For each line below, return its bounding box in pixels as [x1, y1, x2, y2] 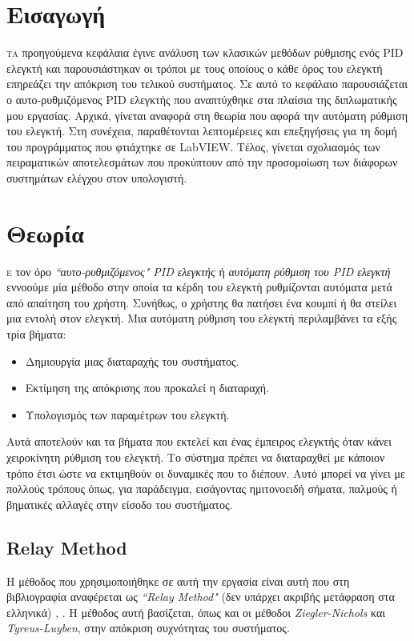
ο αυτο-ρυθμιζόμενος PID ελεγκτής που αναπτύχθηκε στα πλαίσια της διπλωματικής [6, 90, 397, 107]
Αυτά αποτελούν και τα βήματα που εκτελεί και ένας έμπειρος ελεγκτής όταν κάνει [6, 433, 392, 450]
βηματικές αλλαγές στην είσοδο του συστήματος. [6, 495, 233, 512]
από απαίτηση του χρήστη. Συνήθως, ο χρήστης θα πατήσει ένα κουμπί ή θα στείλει [6, 294, 397, 310]
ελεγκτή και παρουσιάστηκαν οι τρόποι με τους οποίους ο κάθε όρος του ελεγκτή [6, 59, 383, 76]
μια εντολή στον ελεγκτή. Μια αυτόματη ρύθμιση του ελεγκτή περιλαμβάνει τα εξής [6, 310, 397, 327]
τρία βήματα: [6, 325, 66, 342]
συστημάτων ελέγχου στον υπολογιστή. [6, 169, 187, 186]
